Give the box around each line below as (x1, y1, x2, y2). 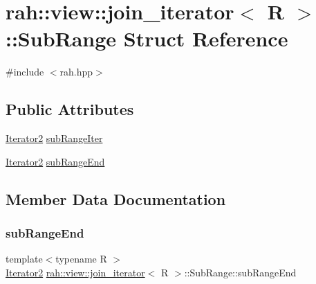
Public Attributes (6, 98, 134, 120)
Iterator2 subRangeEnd (6, 154, 105, 168)
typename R (55, 251, 107, 266)
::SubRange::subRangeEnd (184, 265, 297, 279)
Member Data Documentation (6, 188, 226, 209)
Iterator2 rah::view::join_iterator (6, 265, 145, 279)
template (6, 251, 43, 266)
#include (6, 64, 44, 79)
